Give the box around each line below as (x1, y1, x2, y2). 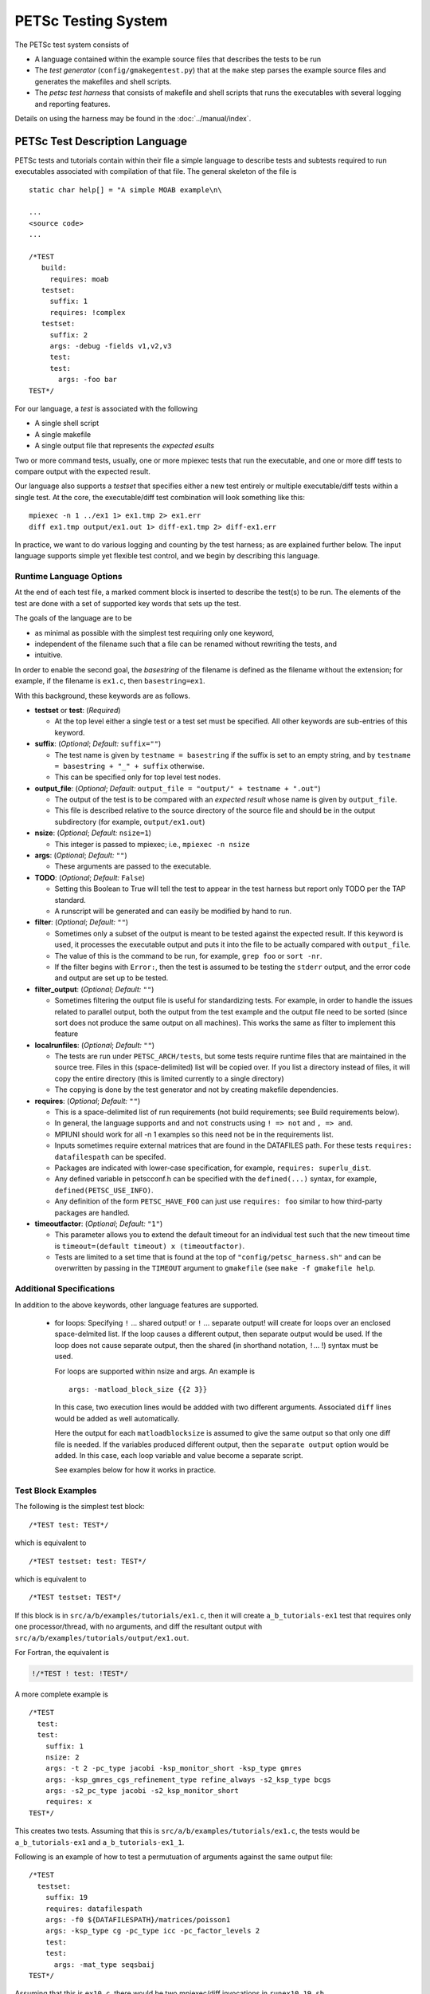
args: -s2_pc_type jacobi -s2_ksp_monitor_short (45, 1787, 239, 1795)
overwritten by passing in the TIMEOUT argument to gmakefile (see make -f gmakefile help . (54, 1263, 376, 1273)
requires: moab (49, 274, 109, 283)
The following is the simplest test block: (14, 1502, 145, 1511)
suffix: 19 (45, 1893, 88, 1902)
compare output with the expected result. (14, 467, 151, 476)
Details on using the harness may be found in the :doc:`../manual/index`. (14, 113, 252, 123)
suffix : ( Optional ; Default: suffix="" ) (34, 739, 162, 749)
